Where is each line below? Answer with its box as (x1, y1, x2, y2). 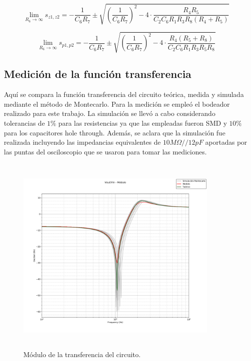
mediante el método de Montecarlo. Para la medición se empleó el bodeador (4, 98, 230, 109)
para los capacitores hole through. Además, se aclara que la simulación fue (4, 127, 226, 137)
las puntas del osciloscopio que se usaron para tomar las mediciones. (4, 146, 207, 156)
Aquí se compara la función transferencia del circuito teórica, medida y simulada (4, 89, 244, 99)
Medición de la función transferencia (4, 66, 192, 81)
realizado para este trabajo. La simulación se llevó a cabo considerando (4, 108, 215, 118)
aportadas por (205, 137, 247, 147)
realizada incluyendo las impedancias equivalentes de (4, 137, 161, 147)
